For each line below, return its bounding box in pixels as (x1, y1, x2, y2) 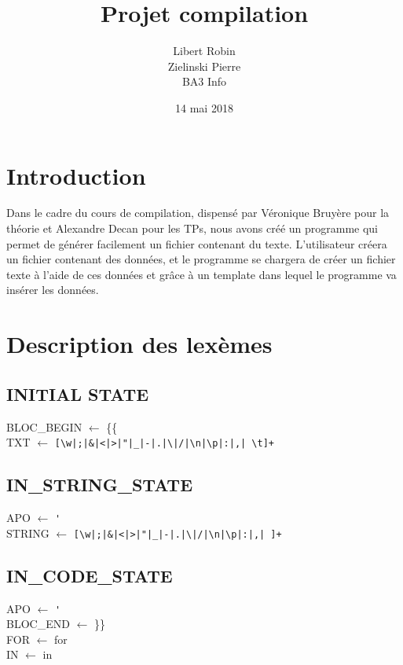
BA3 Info (181, 73, 227, 90)
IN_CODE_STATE (6, 563, 173, 587)
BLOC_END (6, 615, 70, 632)
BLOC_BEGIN (6, 418, 82, 435)
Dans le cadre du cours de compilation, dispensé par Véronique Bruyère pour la (6, 204, 390, 221)
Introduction (6, 159, 146, 191)
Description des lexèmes (6, 328, 273, 360)
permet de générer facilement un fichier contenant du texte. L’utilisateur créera (6, 235, 387, 252)
